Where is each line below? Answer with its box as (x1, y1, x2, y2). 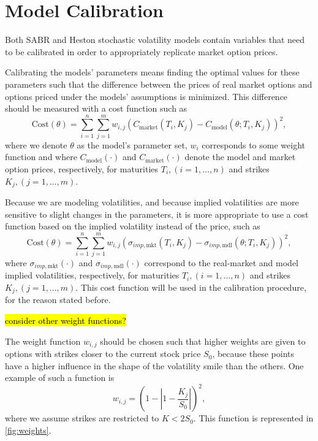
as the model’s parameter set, (77, 138, 187, 151)
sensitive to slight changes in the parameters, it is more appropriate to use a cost (5, 207, 309, 220)
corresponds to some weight (202, 138, 305, 151)
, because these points (212, 347, 294, 360)
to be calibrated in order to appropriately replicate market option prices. (5, 45, 278, 58)
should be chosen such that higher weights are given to (100, 334, 306, 347)
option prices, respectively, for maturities (5, 163, 159, 175)
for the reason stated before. (5, 293, 111, 306)
